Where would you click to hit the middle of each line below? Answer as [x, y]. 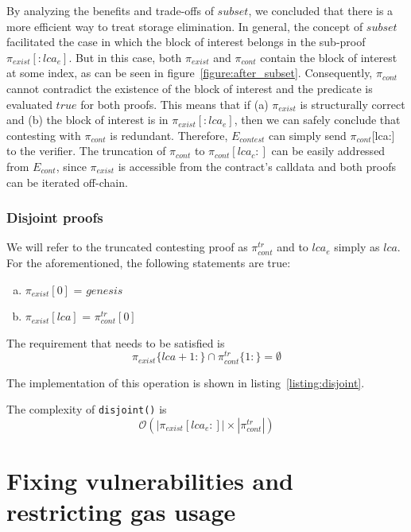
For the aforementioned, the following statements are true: [149, 262]
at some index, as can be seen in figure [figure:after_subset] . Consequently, [190, 73]
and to [293, 247]
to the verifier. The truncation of [86, 151]
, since [71, 166]
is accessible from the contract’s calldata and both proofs [257, 166]
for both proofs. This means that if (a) [174, 104]
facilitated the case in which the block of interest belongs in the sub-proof [186, 42]
